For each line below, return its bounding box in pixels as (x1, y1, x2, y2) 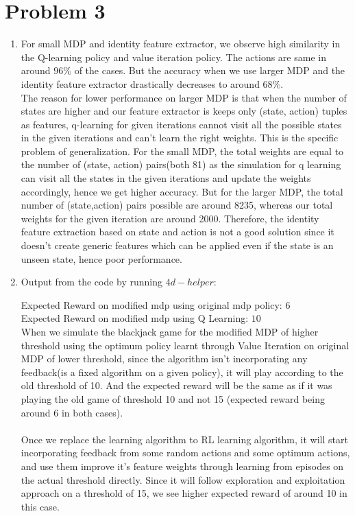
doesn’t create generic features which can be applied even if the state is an (21, 238, 334, 253)
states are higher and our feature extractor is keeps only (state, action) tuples (21, 104, 347, 118)
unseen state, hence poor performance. (21, 251, 182, 266)
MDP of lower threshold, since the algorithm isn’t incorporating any (21, 351, 308, 366)
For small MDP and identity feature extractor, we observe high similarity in (21, 36, 341, 51)
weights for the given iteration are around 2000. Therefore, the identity (21, 211, 319, 225)
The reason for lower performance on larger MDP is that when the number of (21, 90, 347, 104)
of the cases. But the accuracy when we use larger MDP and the (74, 63, 345, 78)
